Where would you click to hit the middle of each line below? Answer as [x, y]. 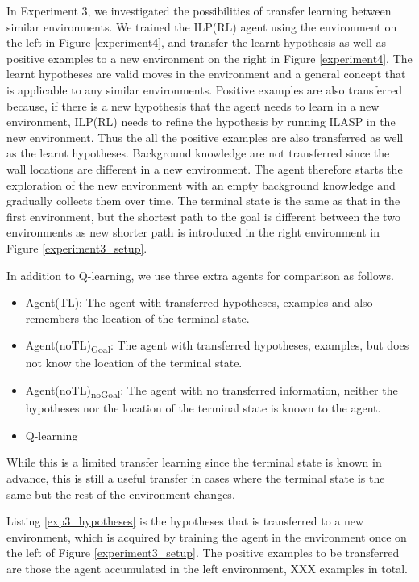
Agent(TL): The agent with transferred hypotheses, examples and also [199, 302]
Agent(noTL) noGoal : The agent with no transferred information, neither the [212, 391]
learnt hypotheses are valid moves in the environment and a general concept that [206, 74]
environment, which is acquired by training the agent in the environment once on [207, 536]
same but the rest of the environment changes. [121, 494]
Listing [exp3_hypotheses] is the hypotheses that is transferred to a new [185, 521]
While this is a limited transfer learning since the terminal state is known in [194, 462]
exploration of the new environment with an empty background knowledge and [201, 184]
